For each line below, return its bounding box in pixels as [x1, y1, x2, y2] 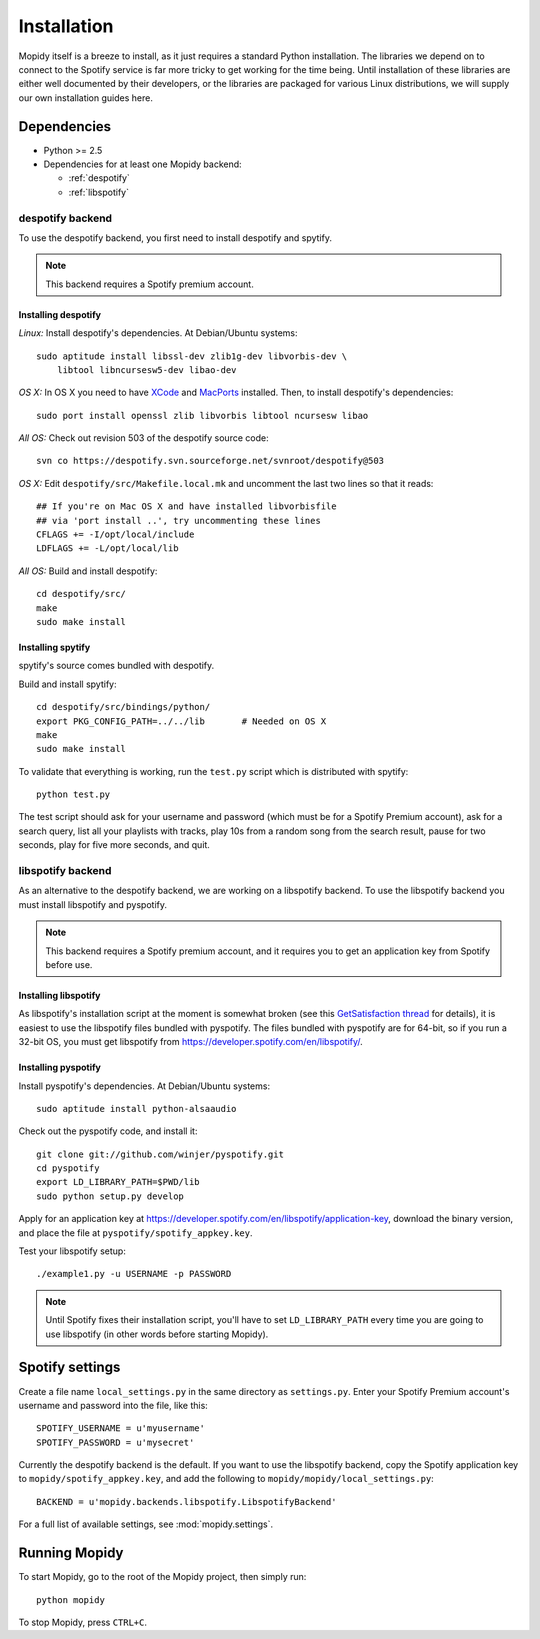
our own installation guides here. [18, 91, 154, 104]
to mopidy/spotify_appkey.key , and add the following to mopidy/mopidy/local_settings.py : [18, 1473, 434, 1485]
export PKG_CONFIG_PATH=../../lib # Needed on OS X [36, 715, 327, 727]
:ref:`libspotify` [68, 186, 130, 198]
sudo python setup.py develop [36, 1190, 185, 1202]
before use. [45, 958, 93, 970]
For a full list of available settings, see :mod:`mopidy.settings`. [18, 1518, 274, 1530]
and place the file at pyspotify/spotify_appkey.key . [18, 1226, 254, 1239]
